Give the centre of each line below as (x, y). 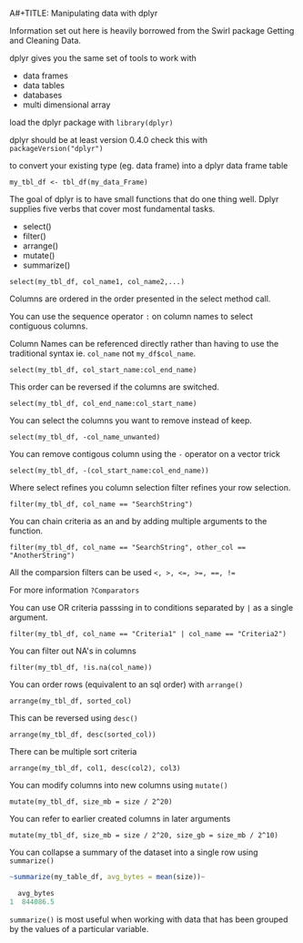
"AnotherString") (42, 555)
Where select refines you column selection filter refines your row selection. (150, 487)
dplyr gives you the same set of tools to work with (103, 58)
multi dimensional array (66, 105)
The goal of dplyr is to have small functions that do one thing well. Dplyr (144, 199)
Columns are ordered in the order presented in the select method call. (140, 299)
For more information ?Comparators (75, 590)
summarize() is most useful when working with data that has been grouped (149, 919)
